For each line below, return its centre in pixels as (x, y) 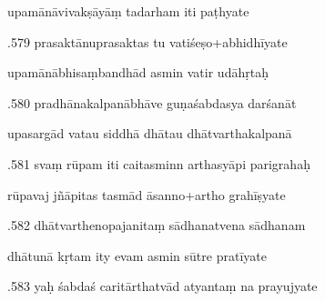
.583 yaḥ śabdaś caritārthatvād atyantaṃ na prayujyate (162, 286)
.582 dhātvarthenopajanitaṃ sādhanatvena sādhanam (157, 225)
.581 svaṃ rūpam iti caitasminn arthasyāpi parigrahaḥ (159, 163)
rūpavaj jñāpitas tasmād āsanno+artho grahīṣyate (147, 194)
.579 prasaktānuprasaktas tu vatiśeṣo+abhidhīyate (147, 41)
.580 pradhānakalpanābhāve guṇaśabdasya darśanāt (152, 102)
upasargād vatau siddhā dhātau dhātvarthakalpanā (150, 133)
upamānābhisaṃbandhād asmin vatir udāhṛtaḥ (138, 72)
